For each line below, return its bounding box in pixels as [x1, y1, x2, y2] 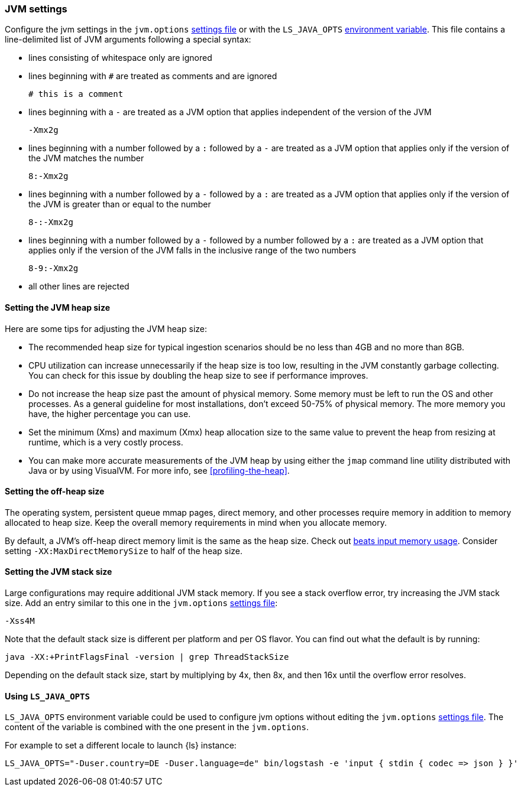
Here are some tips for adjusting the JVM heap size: [5, 323, 207, 334]
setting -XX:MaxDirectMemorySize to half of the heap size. [5, 545, 243, 556]
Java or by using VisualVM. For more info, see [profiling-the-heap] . [28, 465, 290, 476]
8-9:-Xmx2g [28, 263, 79, 274]
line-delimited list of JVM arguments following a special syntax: [5, 34, 251, 45]
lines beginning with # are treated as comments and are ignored [28, 71, 277, 82]
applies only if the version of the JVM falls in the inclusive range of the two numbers [28, 245, 357, 256]
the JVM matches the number [28, 153, 144, 164]
